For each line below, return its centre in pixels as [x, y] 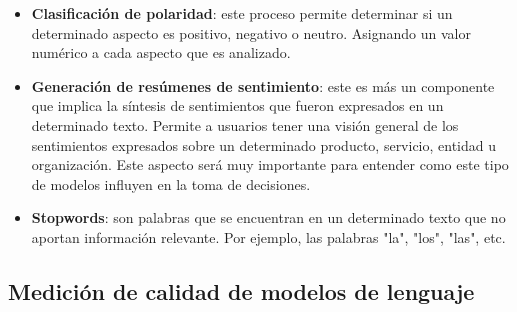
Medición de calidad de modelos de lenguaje [241, 290]
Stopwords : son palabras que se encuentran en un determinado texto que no [268, 217]
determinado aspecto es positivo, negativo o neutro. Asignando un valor [251, 32]
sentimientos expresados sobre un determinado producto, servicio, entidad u [264, 144]
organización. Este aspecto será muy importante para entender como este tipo [270, 164]
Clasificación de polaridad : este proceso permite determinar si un [242, 13]
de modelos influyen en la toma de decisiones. [171, 183]
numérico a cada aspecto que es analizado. [161, 52]
